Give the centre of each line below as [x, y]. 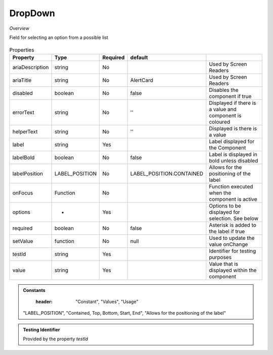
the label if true [227, 231]
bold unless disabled [234, 161]
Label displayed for [232, 141]
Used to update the [232, 238]
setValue [23, 241]
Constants [34, 290]
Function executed [231, 186]
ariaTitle [22, 80]
